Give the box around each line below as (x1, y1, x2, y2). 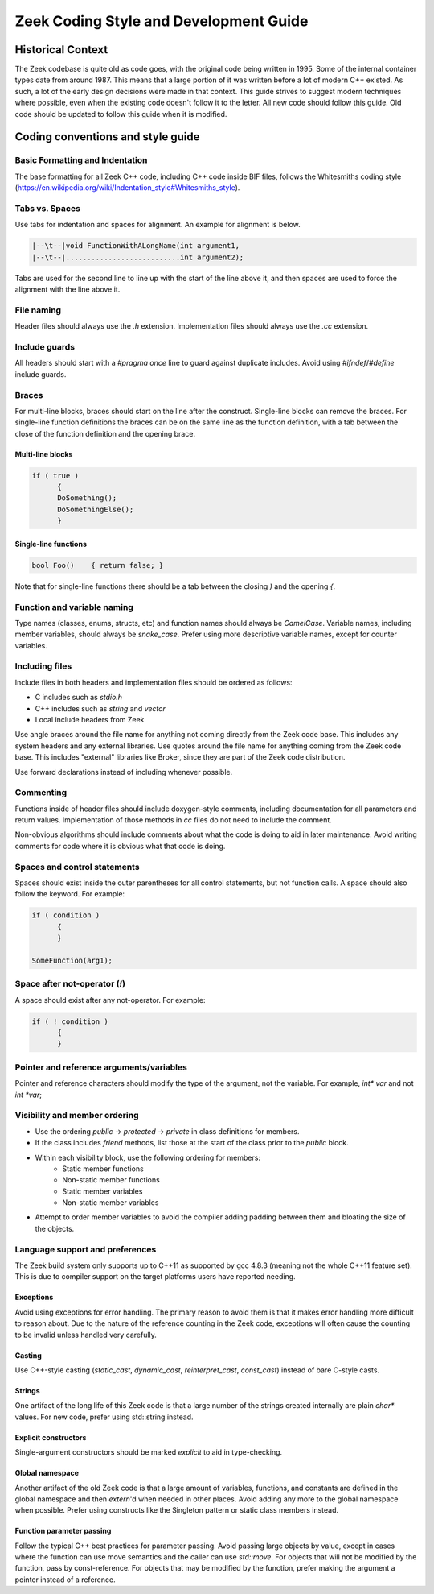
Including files (14, 660, 72, 672)
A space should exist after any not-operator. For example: (14, 995, 206, 1004)
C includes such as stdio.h (35, 693, 123, 702)
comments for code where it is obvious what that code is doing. (14, 841, 226, 851)
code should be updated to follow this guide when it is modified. (14, 109, 227, 118)
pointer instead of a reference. (14, 1575, 116, 1584)
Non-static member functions (62, 1175, 160, 1185)
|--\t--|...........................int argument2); (31, 252, 244, 262)
